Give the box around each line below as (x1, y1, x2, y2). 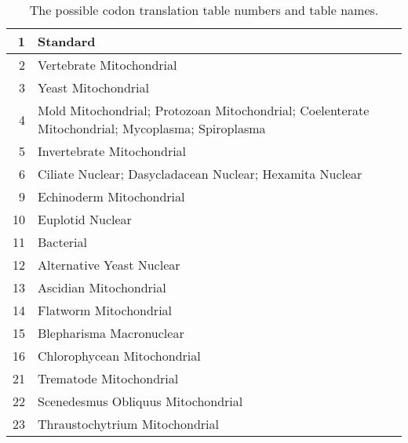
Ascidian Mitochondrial (38, 278, 166, 296)
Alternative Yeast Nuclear (38, 256, 180, 274)
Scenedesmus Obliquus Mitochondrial (38, 392, 243, 410)
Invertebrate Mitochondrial (38, 142, 187, 160)
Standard (38, 32, 96, 50)
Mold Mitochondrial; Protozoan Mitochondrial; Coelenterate (38, 101, 370, 119)
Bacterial (38, 233, 87, 251)
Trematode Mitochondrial (38, 369, 179, 387)
